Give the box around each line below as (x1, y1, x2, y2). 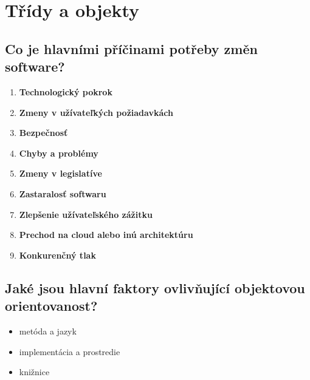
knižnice (19, 365, 50, 378)
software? (5, 57, 65, 76)
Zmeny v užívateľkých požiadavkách (19, 106, 173, 118)
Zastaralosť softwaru (19, 187, 106, 200)
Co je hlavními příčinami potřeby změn (5, 39, 258, 58)
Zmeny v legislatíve (19, 167, 102, 180)
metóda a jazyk (19, 324, 77, 337)
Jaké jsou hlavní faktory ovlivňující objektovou (5, 278, 305, 297)
